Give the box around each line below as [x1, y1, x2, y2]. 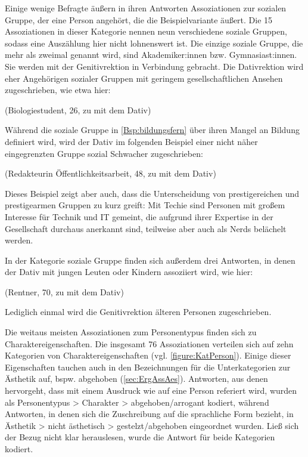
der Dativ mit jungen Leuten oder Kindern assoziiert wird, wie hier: [5, 265, 253, 278]
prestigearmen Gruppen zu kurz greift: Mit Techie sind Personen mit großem [5, 199, 285, 211]
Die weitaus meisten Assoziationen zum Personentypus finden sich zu [5, 326, 257, 338]
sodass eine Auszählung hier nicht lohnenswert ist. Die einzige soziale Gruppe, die [5, 36, 303, 49]
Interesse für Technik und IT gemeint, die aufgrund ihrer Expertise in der [5, 210, 273, 223]
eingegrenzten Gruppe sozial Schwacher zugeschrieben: [5, 147, 203, 159]
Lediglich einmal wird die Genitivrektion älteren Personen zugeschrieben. [5, 305, 272, 318]
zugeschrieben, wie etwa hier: [5, 84, 111, 96]
